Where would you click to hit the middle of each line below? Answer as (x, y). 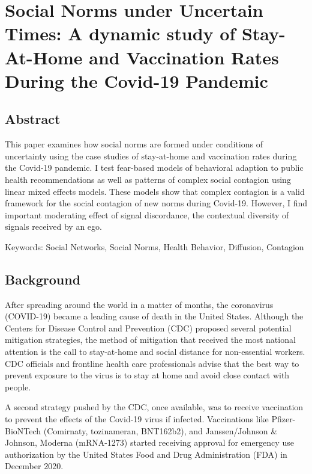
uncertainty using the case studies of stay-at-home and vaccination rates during (151, 155)
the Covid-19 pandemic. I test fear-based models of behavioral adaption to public (154, 168)
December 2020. (34, 466)
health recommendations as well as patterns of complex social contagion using (148, 179)
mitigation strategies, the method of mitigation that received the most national (150, 340)
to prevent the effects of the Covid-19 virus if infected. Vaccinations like (137, 419)
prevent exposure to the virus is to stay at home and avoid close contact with (147, 375)
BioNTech (23, 430)
